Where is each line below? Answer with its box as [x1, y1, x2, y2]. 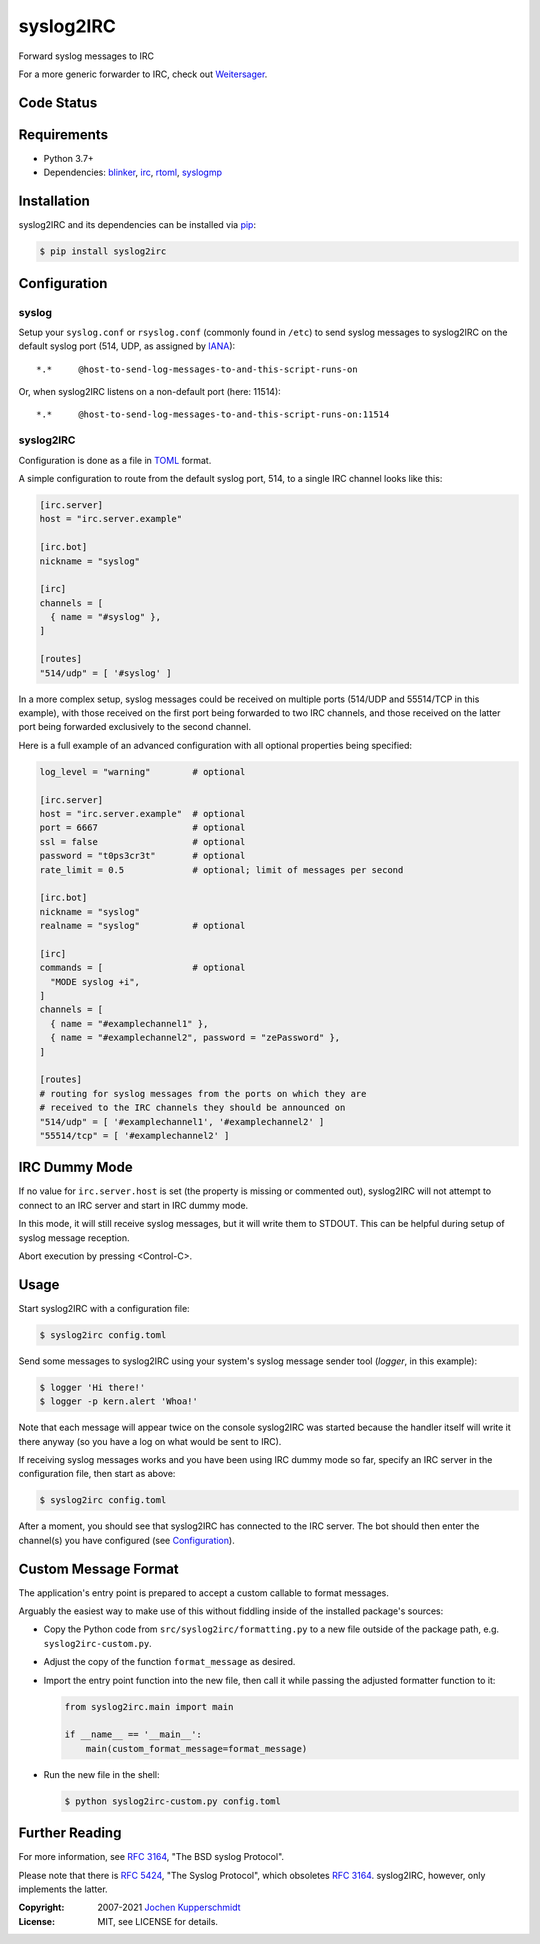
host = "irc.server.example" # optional [39, 808, 246, 819]
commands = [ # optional [39, 962, 246, 974]
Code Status [18, 94, 98, 111]
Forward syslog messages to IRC [18, 50, 155, 62]
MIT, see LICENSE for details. [97, 1915, 219, 1927]
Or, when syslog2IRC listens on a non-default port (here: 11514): [18, 386, 282, 398]
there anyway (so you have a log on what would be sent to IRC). [18, 1435, 282, 1447]
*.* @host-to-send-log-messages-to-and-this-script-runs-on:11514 [36, 409, 390, 420]
